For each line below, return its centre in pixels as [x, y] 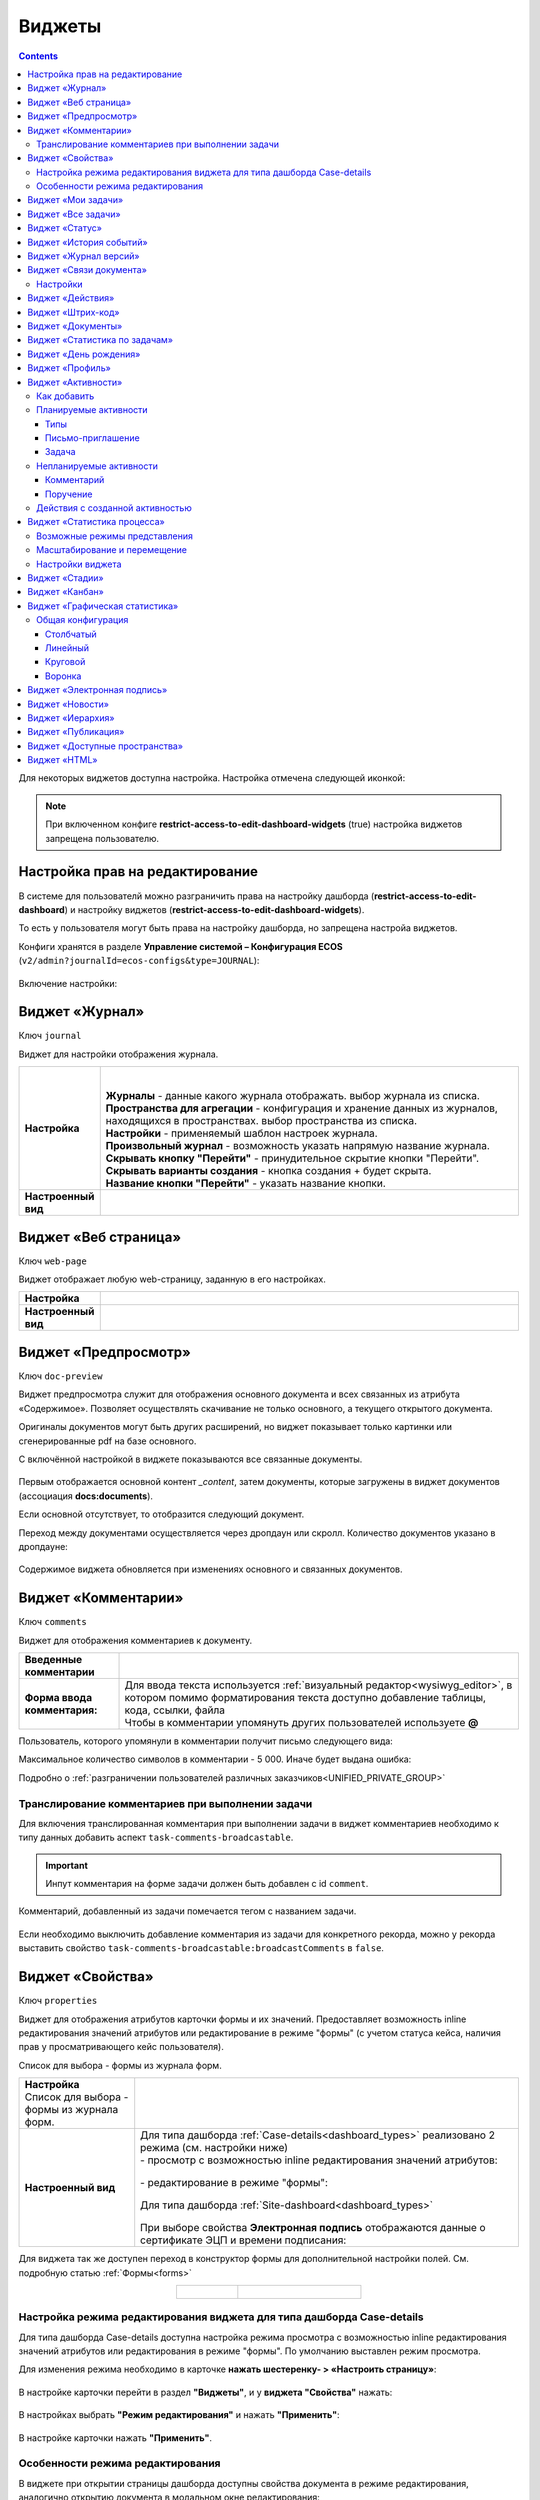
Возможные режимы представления [115, 536]
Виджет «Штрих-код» [73, 312]
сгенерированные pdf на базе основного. [107, 1441]
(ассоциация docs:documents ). [86, 1496]
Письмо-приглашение [92, 438]
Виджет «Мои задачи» [75, 200]
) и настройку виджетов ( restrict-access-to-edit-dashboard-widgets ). [214, 909]
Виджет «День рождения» [84, 354]
